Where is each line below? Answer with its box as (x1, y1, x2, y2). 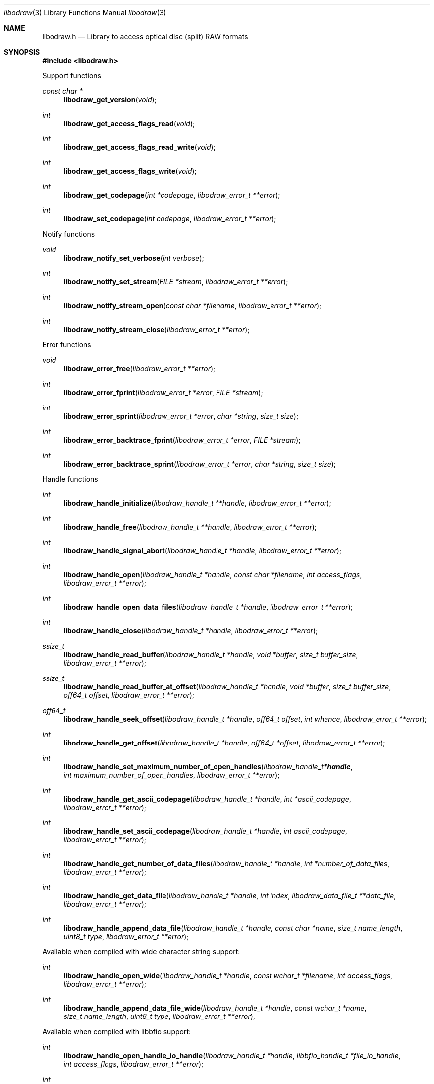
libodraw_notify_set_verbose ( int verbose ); (63, 254, 204, 262)
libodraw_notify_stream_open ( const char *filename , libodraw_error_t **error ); (63, 301, 322, 310)
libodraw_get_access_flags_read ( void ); (63, 119, 195, 128)
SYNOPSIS (4, 48, 40, 56)
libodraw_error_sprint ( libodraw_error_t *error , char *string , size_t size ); (63, 412, 299, 420)
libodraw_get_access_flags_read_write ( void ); (63, 143, 216, 151)
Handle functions (42, 475, 98, 483)
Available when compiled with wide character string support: (42, 948, 240, 956)
